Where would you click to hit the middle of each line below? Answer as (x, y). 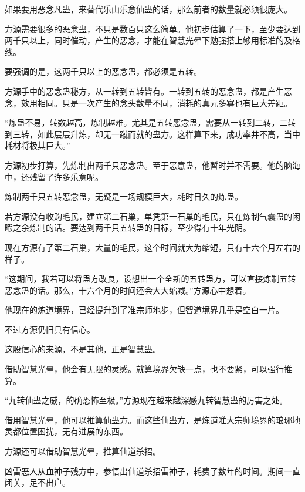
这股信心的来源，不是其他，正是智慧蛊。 (83, 349)
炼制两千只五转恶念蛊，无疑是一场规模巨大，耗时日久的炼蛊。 (124, 196)
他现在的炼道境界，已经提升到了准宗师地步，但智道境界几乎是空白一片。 (144, 310)
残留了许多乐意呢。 (66, 176)
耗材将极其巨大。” (38, 145)
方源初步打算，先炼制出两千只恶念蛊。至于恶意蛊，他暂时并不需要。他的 (144, 165)
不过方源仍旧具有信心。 (50, 329)
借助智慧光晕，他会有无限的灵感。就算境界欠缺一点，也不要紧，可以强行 (144, 369)
